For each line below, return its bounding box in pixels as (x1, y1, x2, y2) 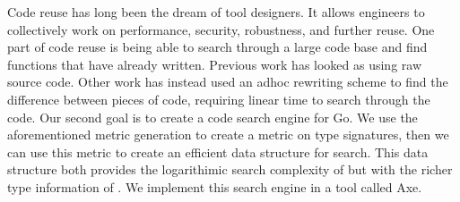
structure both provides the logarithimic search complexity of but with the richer (7, 160, 453, 179)
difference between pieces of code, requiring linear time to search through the (7, 89, 430, 108)
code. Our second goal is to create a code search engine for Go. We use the (7, 107, 418, 126)
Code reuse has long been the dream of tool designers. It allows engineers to (7, 3, 425, 21)
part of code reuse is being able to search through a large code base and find (7, 38, 428, 56)
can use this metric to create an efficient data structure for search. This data (7, 142, 429, 161)
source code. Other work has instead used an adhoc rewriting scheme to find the (7, 72, 448, 91)
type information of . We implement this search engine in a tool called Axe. (7, 177, 422, 196)
